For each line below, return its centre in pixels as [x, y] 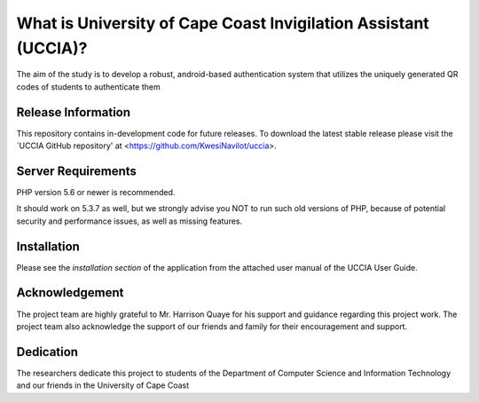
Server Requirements [77, 171]
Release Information [74, 112]
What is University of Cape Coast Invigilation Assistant [223, 23]
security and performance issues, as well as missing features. [130, 221]
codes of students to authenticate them [88, 87]
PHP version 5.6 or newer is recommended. [96, 192]
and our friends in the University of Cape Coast [103, 385]
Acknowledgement [70, 293]
